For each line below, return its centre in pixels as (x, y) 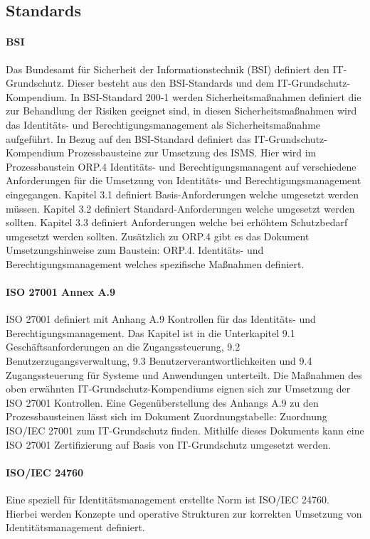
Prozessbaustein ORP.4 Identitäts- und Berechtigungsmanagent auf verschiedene (181, 166)
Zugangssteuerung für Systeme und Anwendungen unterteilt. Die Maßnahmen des (184, 374)
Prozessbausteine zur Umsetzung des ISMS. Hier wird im (192, 153)
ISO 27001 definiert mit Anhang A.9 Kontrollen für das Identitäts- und (161, 319)
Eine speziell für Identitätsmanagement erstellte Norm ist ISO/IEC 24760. (168, 500)
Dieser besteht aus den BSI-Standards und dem (171, 83)
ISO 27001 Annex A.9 (61, 292)
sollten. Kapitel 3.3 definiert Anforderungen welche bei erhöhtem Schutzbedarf (177, 222)
